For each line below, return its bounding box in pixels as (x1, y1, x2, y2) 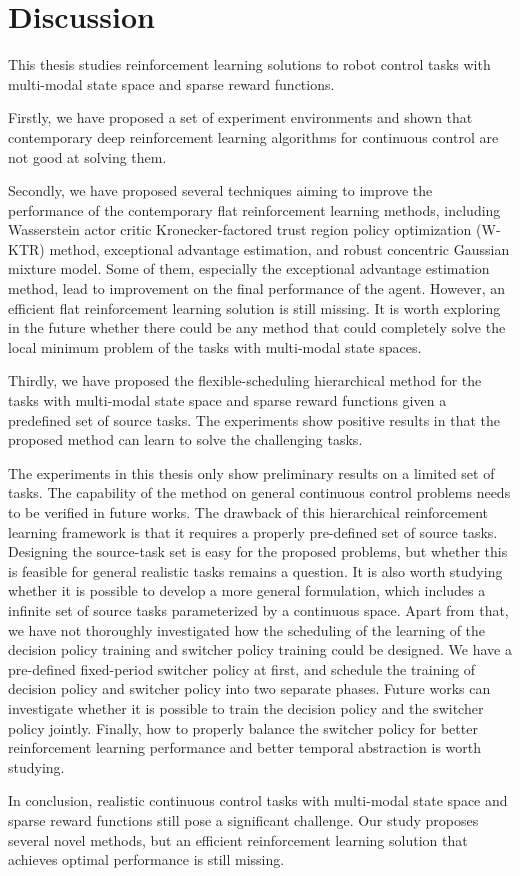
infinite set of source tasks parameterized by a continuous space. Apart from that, (8, 599, 509, 620)
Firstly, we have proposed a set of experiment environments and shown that (8, 107, 473, 128)
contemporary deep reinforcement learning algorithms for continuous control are (8, 126, 499, 147)
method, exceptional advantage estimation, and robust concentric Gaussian (49, 238, 510, 259)
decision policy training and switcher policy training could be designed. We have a (8, 639, 512, 660)
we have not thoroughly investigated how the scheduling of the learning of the (8, 619, 486, 640)
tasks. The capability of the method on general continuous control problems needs (8, 482, 511, 503)
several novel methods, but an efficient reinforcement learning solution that (8, 829, 468, 850)
